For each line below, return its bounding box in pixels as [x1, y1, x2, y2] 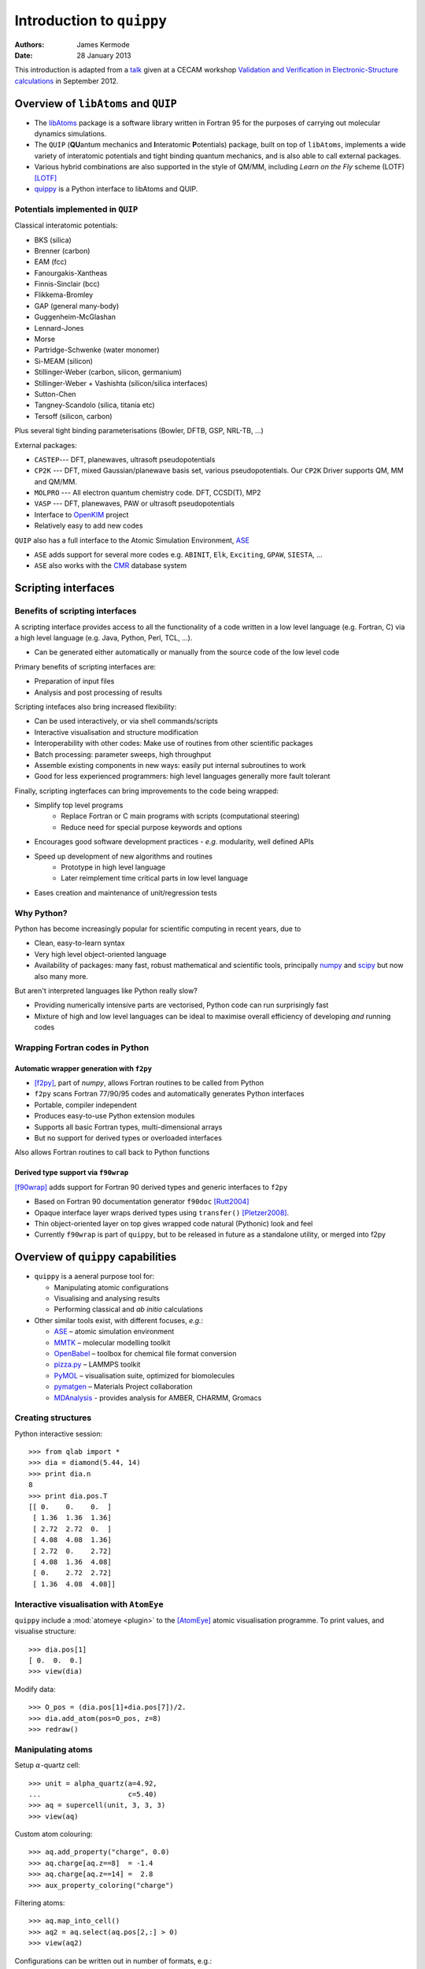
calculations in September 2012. [14, 76, 119, 86]
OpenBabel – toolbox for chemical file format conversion [54, 1348, 237, 1358]
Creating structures [14, 1412, 92, 1423]
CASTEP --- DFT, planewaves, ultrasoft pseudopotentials [34, 454, 216, 464]
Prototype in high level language [61, 862, 166, 872]
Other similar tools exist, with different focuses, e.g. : [34, 1315, 204, 1325]
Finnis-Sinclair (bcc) [34, 280, 100, 289]
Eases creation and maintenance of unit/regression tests [34, 888, 218, 897]
